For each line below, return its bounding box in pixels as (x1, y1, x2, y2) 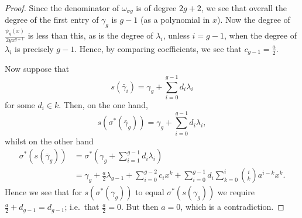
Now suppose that (5, 63, 70, 75)
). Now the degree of (217, 13, 290, 26)
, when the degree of (224, 29, 297, 41)
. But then (121, 200, 159, 213)
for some (5, 98, 35, 110)
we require (217, 186, 255, 198)
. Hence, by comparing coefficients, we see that (74, 42, 242, 54)
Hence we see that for (5, 186, 82, 198)
